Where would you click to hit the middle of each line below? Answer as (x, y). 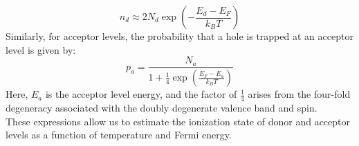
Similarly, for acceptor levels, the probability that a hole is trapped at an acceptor (179, 36)
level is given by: (41, 49)
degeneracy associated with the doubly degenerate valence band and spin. (162, 107)
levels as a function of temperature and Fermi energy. (119, 135)
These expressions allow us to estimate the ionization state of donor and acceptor (178, 121)
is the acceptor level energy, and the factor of (141, 94)
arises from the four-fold (299, 94)
